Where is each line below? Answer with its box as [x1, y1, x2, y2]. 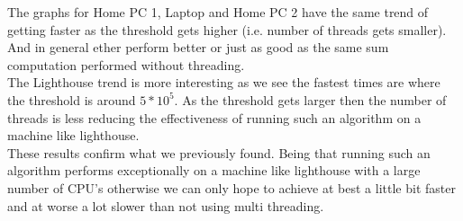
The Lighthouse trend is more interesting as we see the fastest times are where [7, 73, 440, 92]
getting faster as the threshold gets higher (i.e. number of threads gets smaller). [7, 20, 447, 39]
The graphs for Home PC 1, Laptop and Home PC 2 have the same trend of [7, 3, 429, 21]
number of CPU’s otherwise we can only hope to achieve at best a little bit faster [7, 178, 456, 197]
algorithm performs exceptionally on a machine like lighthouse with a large [7, 161, 421, 180]
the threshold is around [7, 90, 136, 109]
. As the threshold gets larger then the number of [174, 90, 447, 109]
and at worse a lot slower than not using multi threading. [7, 196, 324, 215]
